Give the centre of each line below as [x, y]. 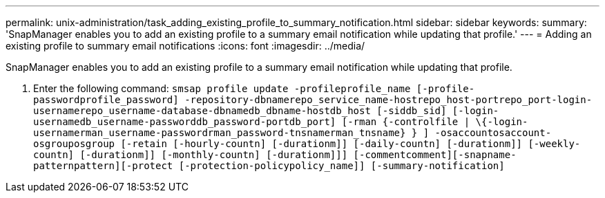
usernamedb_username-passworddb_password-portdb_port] [185, 122]
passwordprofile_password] [106, 100]
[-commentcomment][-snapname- [435, 155]
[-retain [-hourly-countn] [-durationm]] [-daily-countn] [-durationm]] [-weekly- [350, 144]
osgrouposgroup [74, 144]
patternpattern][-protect [103, 166]
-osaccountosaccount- [493, 133]
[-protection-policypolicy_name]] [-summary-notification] [342, 166]
